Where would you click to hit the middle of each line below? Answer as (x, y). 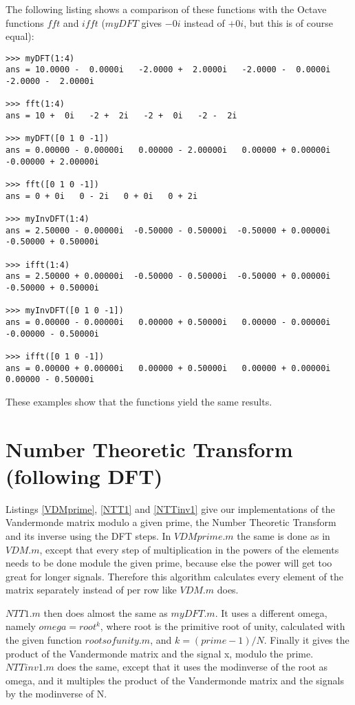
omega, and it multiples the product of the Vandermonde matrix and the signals (175, 680)
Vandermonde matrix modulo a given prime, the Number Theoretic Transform (171, 522)
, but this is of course (288, 22)
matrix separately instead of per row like (91, 590)
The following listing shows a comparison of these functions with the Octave (166, 9)
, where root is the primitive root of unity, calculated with (223, 626)
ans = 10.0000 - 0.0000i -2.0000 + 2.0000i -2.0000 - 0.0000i (168, 70)
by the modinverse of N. (56, 694)
